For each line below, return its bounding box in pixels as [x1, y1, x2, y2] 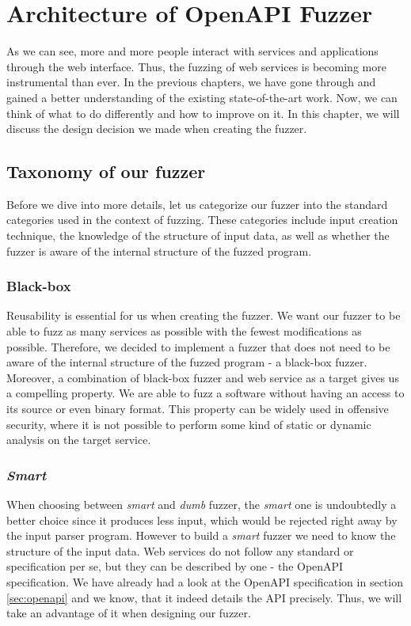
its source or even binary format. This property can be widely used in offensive [6, 400, 389, 417]
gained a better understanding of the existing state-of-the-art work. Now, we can [6, 89, 398, 105]
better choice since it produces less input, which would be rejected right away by [6, 511, 398, 528]
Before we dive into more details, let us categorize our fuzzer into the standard [6, 195, 388, 212]
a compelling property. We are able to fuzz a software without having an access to [6, 385, 405, 401]
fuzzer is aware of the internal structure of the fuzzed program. [6, 242, 312, 259]
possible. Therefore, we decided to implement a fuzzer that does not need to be [6, 338, 390, 355]
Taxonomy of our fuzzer [6, 159, 206, 184]
